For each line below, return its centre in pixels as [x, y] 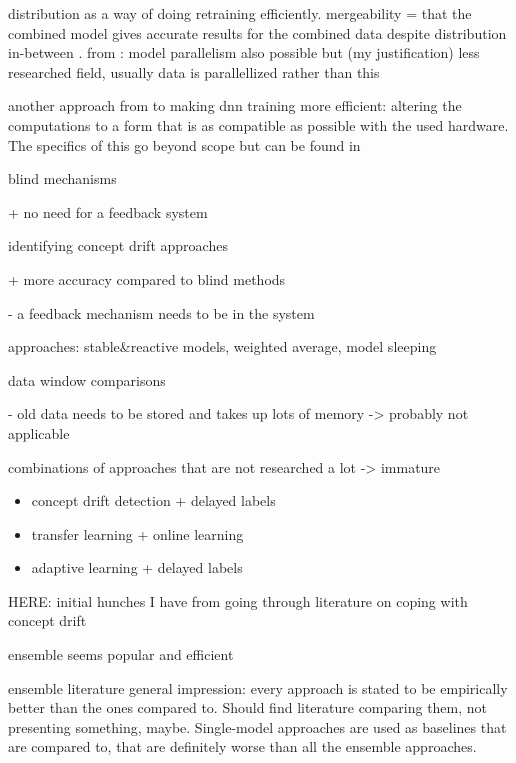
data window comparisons [87, 379]
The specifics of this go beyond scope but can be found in [184, 144]
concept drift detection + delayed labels [153, 500]
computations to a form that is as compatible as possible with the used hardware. [258, 124]
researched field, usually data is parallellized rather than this [194, 71]
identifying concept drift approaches [118, 245]
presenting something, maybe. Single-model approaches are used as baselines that [257, 726]
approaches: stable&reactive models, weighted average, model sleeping [222, 346]
